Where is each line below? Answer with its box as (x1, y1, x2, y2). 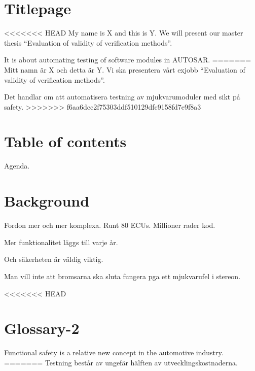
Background (4, 190, 90, 211)
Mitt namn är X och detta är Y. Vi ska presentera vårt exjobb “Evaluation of (4, 64, 245, 75)
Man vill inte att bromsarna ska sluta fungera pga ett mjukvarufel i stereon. (4, 271, 241, 281)
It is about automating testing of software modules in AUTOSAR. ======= (4, 54, 251, 65)
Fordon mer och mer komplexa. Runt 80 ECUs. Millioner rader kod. (4, 220, 215, 230)
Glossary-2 (4, 318, 80, 339)
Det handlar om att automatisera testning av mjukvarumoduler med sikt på (4, 91, 240, 102)
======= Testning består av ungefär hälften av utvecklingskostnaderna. (4, 357, 238, 367)
